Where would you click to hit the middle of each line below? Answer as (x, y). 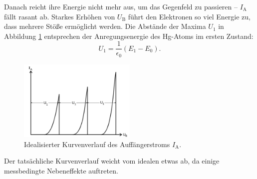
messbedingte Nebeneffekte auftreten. (61, 171)
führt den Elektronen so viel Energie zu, (189, 16)
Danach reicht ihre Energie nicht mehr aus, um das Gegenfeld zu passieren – (121, 6)
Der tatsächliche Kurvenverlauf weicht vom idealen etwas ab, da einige (112, 161)
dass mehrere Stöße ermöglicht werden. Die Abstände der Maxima (105, 26)
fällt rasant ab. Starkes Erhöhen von (60, 16)
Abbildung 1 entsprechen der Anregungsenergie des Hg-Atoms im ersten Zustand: (129, 36)
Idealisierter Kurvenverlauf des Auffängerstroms (97, 144)
